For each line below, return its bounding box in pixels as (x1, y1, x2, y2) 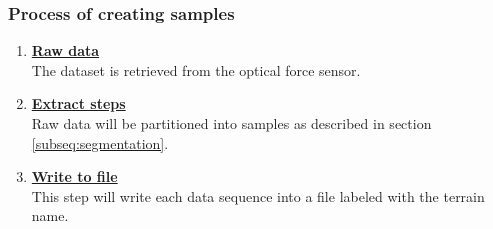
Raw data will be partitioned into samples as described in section (31, 113, 432, 133)
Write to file (31, 166, 118, 187)
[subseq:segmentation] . (31, 132, 169, 153)
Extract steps (31, 93, 126, 114)
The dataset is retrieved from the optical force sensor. (31, 59, 361, 80)
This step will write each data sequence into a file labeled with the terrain (31, 185, 485, 206)
